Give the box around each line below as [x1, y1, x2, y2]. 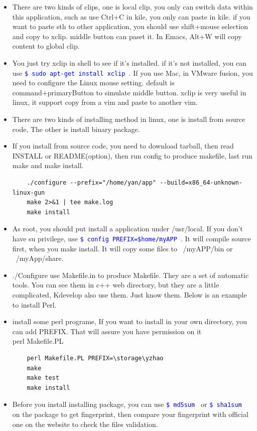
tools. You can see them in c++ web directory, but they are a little [12, 279, 219, 290]
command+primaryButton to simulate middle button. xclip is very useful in [12, 87, 246, 97]
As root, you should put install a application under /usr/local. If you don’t [12, 223, 243, 234]
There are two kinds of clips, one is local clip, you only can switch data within [12, 2, 253, 12]
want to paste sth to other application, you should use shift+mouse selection [12, 21, 248, 32]
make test [27, 374, 59, 382]
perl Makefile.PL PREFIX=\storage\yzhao [27, 354, 164, 362]
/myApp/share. [16, 253, 64, 263]
